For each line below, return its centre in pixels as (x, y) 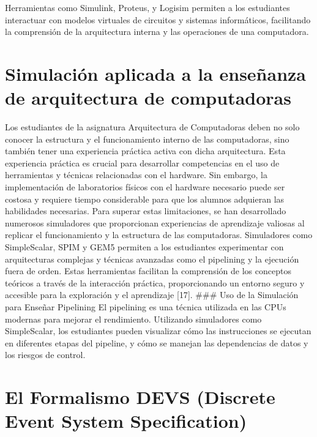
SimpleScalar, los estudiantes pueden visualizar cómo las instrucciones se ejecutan (158, 331)
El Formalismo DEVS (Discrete (140, 397)
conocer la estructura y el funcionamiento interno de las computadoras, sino (147, 139)
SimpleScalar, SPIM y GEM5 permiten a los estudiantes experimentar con (144, 247)
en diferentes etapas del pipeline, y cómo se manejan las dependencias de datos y (157, 342)
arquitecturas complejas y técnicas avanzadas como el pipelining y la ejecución (152, 259)
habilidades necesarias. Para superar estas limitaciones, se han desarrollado (146, 211)
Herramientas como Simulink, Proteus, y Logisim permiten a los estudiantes (147, 7)
